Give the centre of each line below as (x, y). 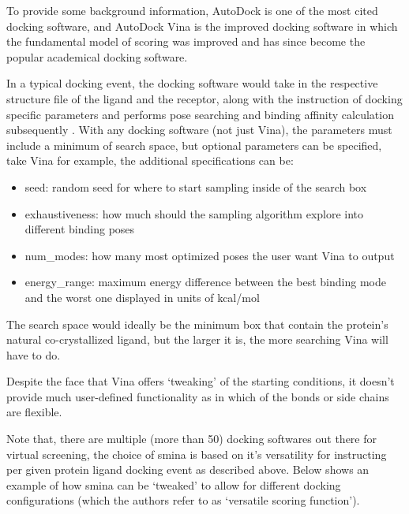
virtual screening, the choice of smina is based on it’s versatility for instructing (197, 454)
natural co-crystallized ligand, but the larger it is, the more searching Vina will (197, 339)
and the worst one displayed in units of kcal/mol (142, 297)
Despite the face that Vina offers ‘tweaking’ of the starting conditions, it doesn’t (201, 381)
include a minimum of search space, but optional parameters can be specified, (194, 145)
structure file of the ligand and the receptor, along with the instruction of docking (204, 98)
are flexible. (34, 412)
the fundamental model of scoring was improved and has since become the (186, 41)
